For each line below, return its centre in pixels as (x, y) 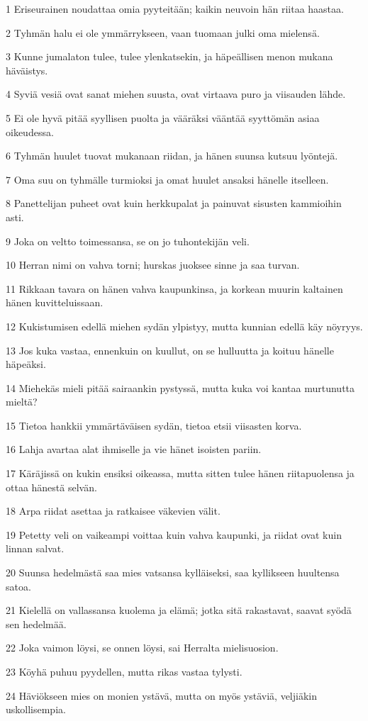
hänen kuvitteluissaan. (55, 302)
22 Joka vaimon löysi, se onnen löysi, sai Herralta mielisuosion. (142, 648)
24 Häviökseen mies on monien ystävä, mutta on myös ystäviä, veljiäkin (162, 695)
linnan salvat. (35, 548)
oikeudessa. (30, 132)
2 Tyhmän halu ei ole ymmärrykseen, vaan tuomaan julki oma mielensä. (163, 32)
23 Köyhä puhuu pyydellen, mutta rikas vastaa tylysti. (124, 671)
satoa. (18, 586)
